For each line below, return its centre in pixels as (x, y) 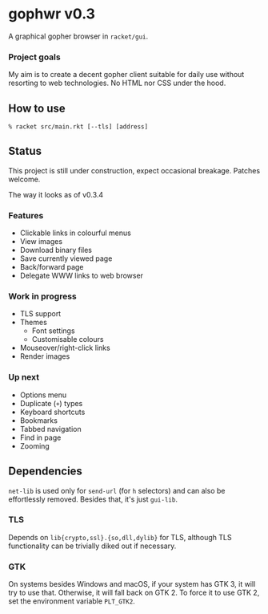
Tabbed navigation (50, 429)
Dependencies (45, 472)
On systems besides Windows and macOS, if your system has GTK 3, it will (132, 584)
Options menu (43, 395)
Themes (34, 323)
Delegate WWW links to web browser (82, 276)
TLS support (40, 314)
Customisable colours (68, 340)
